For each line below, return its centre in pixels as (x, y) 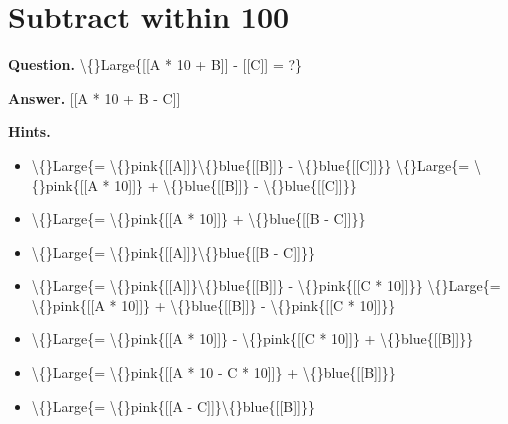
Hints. (29, 131)
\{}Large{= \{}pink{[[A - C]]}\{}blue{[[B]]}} (173, 405)
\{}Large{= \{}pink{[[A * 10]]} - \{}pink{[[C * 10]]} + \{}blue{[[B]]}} (252, 338)
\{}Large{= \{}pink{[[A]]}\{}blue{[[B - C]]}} (173, 251)
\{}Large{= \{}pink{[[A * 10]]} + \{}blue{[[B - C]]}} (198, 218)
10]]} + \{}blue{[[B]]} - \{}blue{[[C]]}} (235, 184)
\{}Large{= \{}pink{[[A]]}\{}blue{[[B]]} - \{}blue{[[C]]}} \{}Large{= (250, 164)
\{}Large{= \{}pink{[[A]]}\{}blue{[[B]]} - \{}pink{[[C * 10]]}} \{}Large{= (266, 285)
